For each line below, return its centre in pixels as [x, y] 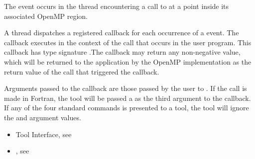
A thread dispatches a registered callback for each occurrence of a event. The [122, 33]
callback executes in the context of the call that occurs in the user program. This [128, 42]
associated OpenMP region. [46, 16]
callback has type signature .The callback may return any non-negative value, [122, 52]
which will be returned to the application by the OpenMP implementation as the [128, 61]
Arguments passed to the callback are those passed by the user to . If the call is [126, 88]
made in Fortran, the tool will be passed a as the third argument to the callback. [127, 98]
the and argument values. [43, 117]
